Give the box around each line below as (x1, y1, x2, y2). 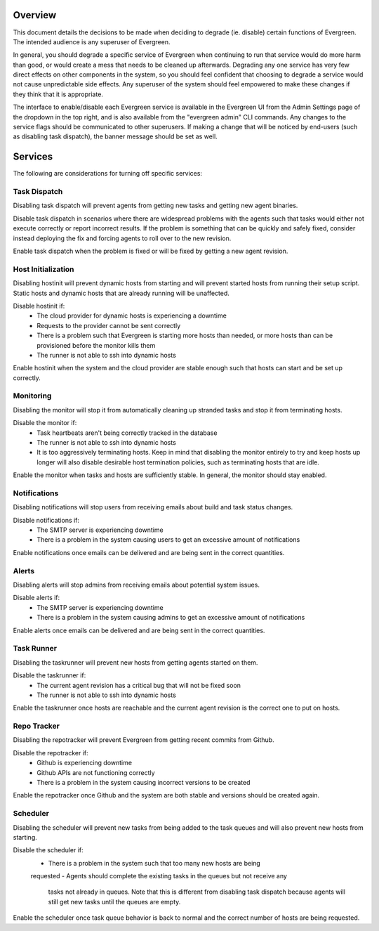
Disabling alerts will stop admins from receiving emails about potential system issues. (13, 580, 260, 590)
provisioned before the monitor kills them (36, 341, 156, 349)
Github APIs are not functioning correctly (36, 768, 155, 776)
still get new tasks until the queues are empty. (48, 897, 181, 906)
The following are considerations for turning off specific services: (13, 169, 203, 178)
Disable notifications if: (13, 516, 80, 524)
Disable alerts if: (13, 594, 60, 602)
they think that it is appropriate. (13, 90, 103, 98)
